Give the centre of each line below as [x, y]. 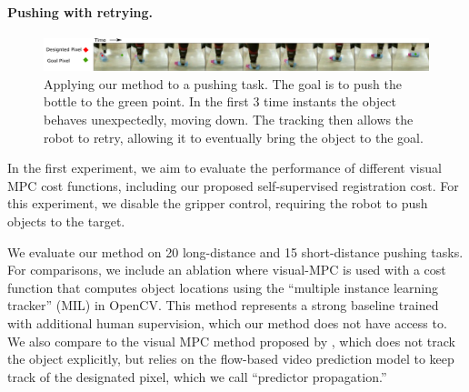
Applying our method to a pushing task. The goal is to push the [223, 83]
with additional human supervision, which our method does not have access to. [227, 322]
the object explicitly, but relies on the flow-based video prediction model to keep [231, 359]
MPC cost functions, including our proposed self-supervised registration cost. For [233, 185]
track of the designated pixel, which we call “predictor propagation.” [197, 376]
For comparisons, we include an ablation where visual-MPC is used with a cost [227, 270]
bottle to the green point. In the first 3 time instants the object [220, 101]
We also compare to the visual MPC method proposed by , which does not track [231, 341]
